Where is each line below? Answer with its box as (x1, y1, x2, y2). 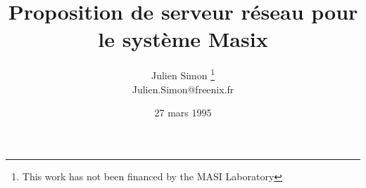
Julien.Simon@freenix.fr (132, 81, 234, 96)
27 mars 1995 (154, 105, 212, 120)
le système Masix (98, 25, 268, 53)
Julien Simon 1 (151, 66, 215, 82)
